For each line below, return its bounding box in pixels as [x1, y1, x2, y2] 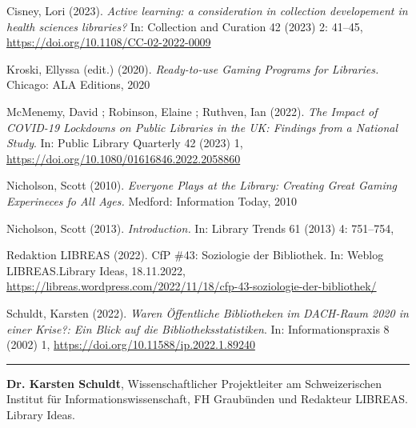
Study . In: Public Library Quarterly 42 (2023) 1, [6, 134, 243, 151]
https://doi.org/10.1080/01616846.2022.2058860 [6, 150, 241, 166]
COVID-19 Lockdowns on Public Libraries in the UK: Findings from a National [6, 118, 398, 135]
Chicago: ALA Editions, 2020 [6, 76, 150, 93]
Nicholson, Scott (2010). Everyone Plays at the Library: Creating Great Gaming [6, 177, 398, 194]
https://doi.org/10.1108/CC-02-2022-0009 [6, 34, 211, 50]
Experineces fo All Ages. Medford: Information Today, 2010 [6, 192, 297, 209]
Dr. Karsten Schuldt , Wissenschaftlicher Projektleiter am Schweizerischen [6, 374, 382, 391]
